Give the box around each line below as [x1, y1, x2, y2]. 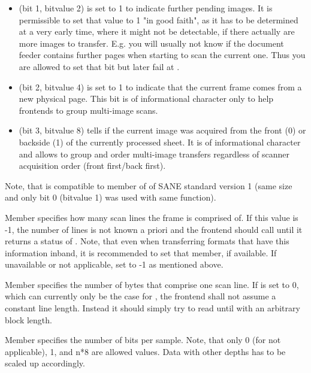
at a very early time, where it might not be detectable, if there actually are [19, 25, 295, 38]
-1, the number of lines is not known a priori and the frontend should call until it [5, 223, 303, 235]
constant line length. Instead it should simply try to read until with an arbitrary [5, 302, 300, 314]
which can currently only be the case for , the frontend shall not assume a [5, 290, 276, 302]
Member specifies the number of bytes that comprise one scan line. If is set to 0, [5, 278, 299, 290]
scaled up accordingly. [5, 357, 85, 369]
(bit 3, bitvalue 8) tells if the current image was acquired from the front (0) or [19, 124, 306, 137]
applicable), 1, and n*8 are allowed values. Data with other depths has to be [5, 345, 286, 357]
